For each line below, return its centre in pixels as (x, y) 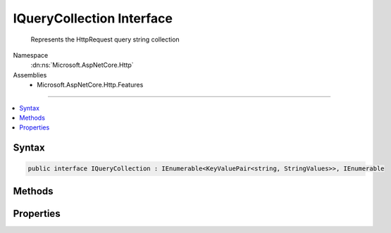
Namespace (31, 55)
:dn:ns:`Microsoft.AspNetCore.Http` (82, 65)
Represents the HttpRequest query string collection (105, 39)
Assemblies (30, 75)
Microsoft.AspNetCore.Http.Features (90, 85)
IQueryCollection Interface (93, 18)
